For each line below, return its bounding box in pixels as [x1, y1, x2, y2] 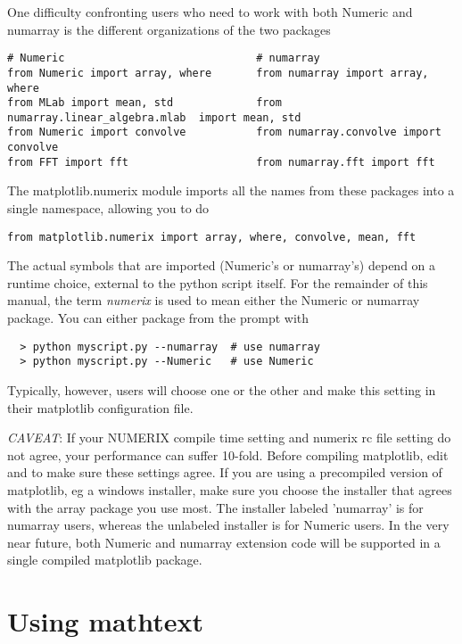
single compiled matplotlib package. [7, 550, 202, 569]
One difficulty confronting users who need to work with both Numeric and [7, 3, 413, 21]
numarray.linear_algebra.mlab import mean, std [7, 111, 301, 124]
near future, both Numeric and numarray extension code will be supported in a [7, 533, 441, 551]
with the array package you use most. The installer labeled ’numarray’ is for [7, 498, 424, 516]
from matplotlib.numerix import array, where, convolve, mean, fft [7, 230, 417, 244]
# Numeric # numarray [7, 52, 320, 65]
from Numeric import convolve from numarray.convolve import [7, 126, 441, 139]
